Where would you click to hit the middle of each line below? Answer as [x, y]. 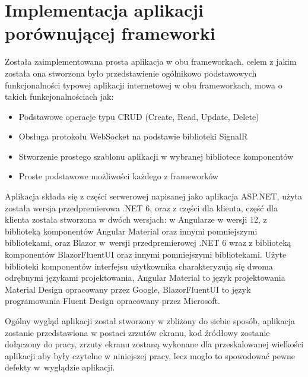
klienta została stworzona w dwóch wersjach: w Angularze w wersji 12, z [136, 219]
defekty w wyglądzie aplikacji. [60, 367]
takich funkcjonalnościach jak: [59, 96]
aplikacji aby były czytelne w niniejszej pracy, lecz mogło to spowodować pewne [150, 355]
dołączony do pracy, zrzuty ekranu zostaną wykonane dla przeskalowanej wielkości [154, 344]
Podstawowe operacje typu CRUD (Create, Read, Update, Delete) [139, 116]
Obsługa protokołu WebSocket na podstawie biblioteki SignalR [133, 136]
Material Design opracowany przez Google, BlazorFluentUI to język [128, 289]
